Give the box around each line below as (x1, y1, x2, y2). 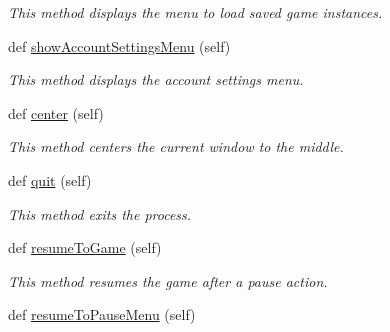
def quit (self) (8, 169, 92, 190)
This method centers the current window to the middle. (8, 136, 344, 157)
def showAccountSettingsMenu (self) (8, 35, 231, 56)
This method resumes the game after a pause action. (8, 270, 328, 291)
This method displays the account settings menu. (8, 69, 304, 90)
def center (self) (8, 102, 104, 123)
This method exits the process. (8, 203, 192, 224)
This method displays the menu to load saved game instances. (8, 2, 383, 22)
